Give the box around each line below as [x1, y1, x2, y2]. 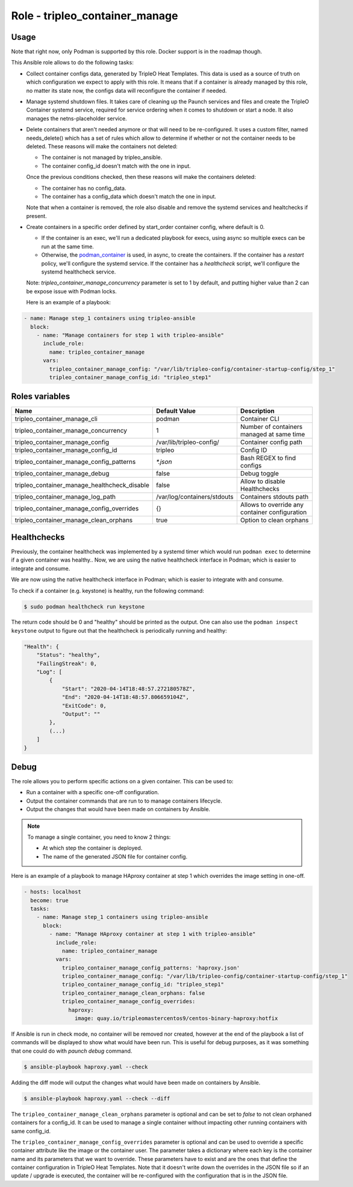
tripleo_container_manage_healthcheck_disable [14, 481, 150, 489]
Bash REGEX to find [240, 454, 296, 462]
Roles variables [11, 392, 70, 402]
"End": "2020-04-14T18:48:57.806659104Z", [61, 694, 189, 701]
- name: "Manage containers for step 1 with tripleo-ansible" [36, 331, 224, 339]
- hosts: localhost [23, 889, 81, 895]
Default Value [155, 407, 196, 415]
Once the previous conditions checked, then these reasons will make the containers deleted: [26, 174, 256, 181]
